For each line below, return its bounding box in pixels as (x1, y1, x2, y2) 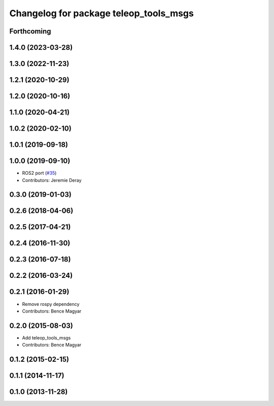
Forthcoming (9, 27, 51, 36)
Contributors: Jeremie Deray (22, 177, 82, 183)
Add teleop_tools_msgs (22, 334, 71, 340)
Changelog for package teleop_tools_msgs (9, 8, 194, 19)
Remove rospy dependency (22, 301, 80, 307)
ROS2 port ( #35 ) (22, 170, 57, 176)
